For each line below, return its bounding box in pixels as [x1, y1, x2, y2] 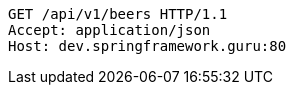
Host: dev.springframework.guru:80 [8, 38, 287, 54]
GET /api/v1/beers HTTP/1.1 [8, 6, 228, 22]
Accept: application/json [8, 22, 211, 38]
